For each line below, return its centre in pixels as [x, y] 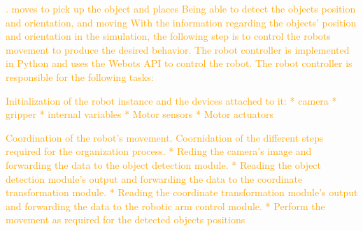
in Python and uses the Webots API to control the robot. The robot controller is [179, 63]
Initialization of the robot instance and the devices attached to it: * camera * [171, 100]
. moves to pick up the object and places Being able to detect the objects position [181, 8]
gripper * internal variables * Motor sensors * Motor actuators [140, 114]
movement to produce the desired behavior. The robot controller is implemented [178, 49]
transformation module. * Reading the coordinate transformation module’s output [182, 192]
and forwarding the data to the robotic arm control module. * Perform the [165, 206]
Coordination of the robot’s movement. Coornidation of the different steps [165, 137]
